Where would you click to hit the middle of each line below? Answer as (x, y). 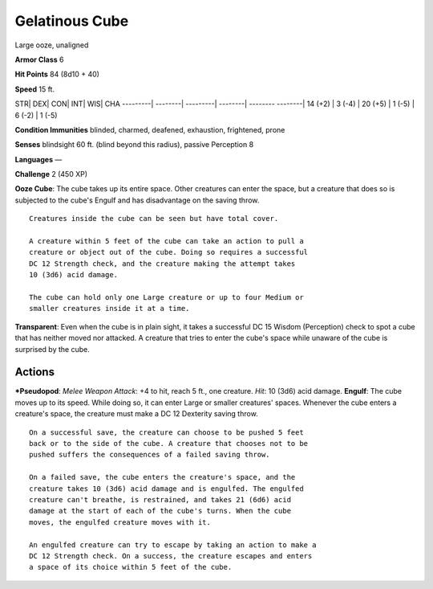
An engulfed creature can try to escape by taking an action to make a (173, 545)
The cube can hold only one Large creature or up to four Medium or (166, 297)
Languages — (38, 159)
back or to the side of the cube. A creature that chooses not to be (169, 443)
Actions (35, 372)
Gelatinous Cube (72, 21)
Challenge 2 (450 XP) (51, 174)
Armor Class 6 (39, 59)
